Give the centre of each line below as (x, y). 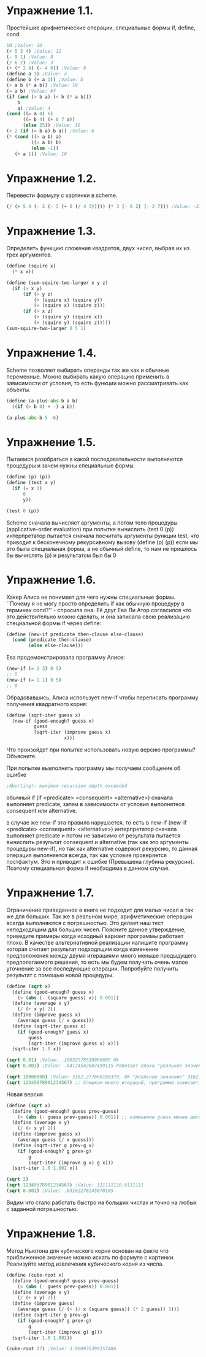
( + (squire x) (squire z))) (69, 306)
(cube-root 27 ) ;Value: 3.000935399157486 (61, 1349)
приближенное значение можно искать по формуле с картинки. (90, 1257)
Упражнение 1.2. (51, 178)
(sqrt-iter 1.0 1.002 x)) (45, 1168)
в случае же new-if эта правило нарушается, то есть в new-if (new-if (97, 822)
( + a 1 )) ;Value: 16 (41, 154)
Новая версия (25, 1094)
